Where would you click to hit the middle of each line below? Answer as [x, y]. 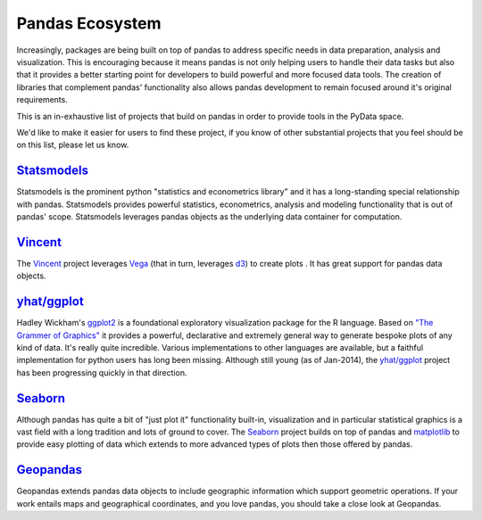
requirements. [42, 100]
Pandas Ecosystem [89, 23]
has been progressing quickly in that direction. [102, 372]
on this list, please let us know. [73, 145]
